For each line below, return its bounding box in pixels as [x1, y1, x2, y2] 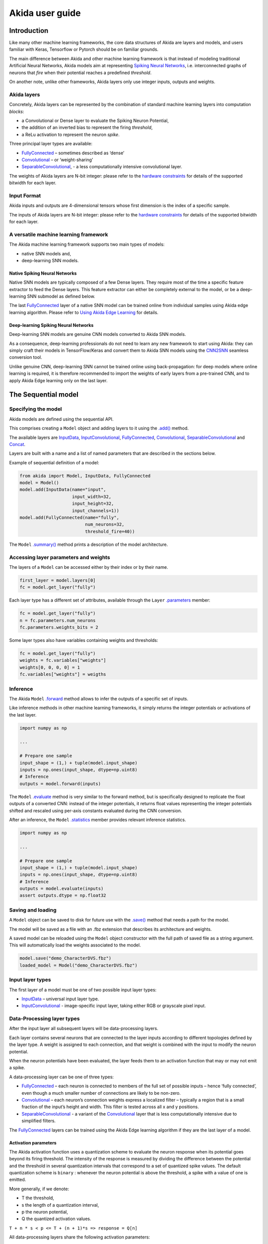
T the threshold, [21, 1195, 55, 1201]
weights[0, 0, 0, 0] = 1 [19, 664, 80, 670]
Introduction [9, 26, 49, 35]
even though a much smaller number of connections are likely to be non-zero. [21, 1090, 181, 1096]
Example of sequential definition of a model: [9, 459, 99, 465]
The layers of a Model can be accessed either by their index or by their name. [9, 564, 168, 570]
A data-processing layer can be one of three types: [9, 1074, 114, 1080]
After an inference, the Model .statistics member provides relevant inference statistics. [9, 817, 186, 823]
